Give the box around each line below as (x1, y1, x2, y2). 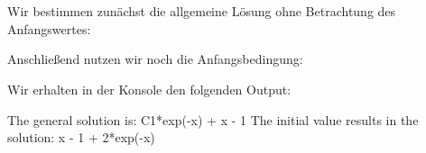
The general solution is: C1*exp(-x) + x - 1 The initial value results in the (7, 110, 419, 129)
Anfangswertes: (7, 19, 91, 38)
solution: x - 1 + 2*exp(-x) (7, 128, 155, 147)
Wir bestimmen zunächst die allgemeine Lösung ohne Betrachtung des (7, 2, 396, 21)
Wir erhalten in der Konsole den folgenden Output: (7, 79, 292, 98)
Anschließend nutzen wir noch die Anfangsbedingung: (7, 49, 303, 68)
